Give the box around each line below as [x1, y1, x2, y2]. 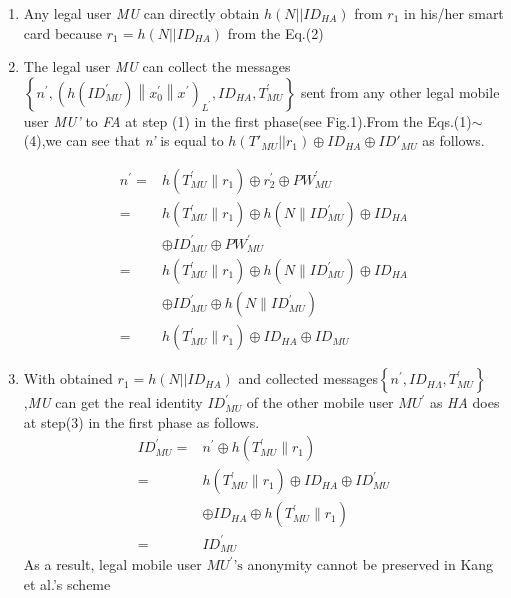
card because [23, 22, 103, 43]
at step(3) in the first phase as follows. [23, 411, 260, 432]
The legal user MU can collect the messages [23, 56, 291, 77]
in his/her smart [404, 3, 504, 23]
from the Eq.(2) [227, 22, 324, 43]
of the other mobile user [246, 392, 394, 413]
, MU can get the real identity [23, 392, 203, 413]
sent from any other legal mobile [300, 81, 500, 102]
